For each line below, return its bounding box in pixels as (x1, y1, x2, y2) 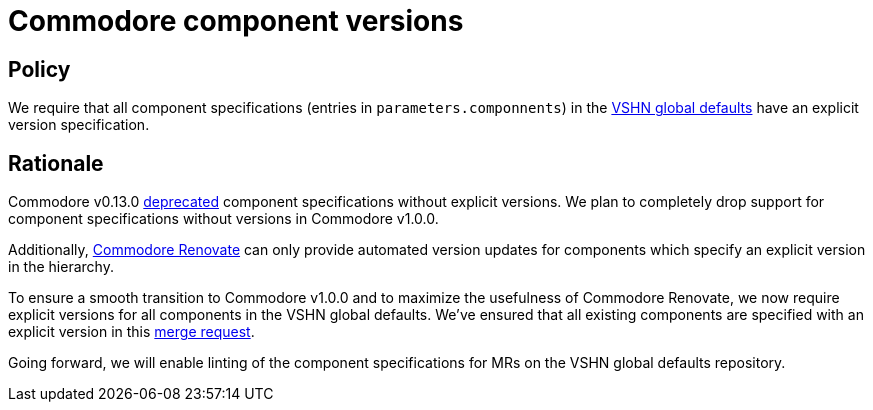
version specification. (8, 116, 150, 134)
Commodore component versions (8, 4, 464, 38)
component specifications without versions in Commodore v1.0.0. (8, 210, 439, 228)
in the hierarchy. (8, 258, 114, 276)
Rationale (8, 150, 104, 176)
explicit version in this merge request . (8, 323, 255, 341)
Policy (8, 56, 71, 82)
